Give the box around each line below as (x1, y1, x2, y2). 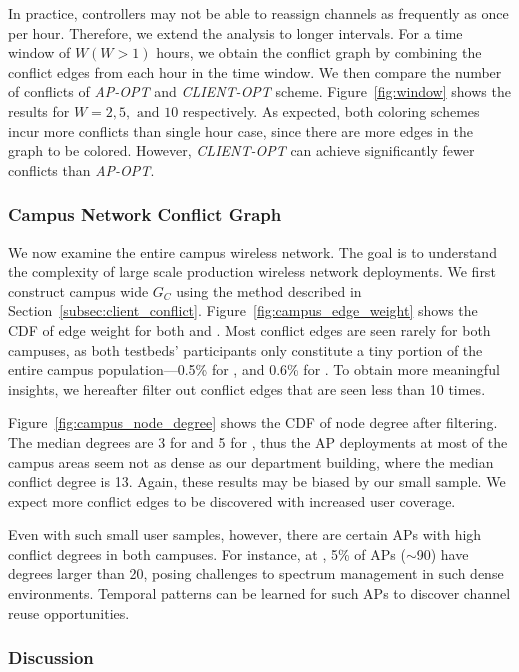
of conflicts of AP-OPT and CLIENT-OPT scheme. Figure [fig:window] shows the (8, 81, 511, 102)
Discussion (8, 645, 94, 670)
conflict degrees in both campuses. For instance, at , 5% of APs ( (8, 543, 406, 564)
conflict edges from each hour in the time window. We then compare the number (8, 61, 502, 82)
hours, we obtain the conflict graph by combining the (156, 42, 482, 63)
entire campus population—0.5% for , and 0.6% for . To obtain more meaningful (8, 359, 500, 380)
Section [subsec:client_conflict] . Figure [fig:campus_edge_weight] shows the (8, 300, 478, 321)
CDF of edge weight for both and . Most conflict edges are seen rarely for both (8, 319, 491, 340)
